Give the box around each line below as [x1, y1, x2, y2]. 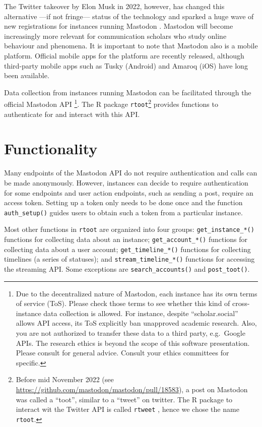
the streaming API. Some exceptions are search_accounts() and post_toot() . [4, 264, 250, 274]
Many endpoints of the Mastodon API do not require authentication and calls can [4, 167, 257, 178]
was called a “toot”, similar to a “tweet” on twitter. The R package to [16, 394, 233, 404]
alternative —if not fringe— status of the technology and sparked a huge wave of [4, 11, 254, 21]
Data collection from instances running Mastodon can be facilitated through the [4, 87, 251, 97]
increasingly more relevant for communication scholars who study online [4, 30, 227, 41]
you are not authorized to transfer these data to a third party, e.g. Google [16, 328, 245, 338]
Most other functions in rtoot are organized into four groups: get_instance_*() [4, 224, 254, 234]
